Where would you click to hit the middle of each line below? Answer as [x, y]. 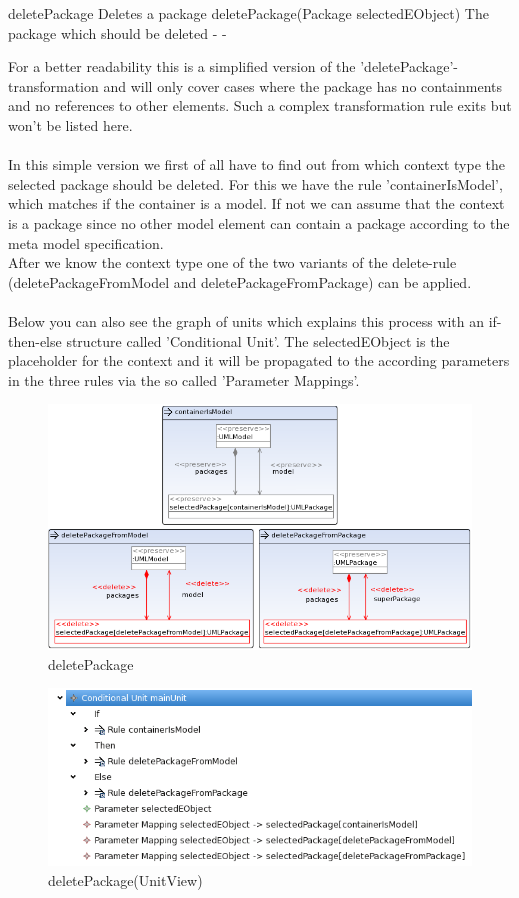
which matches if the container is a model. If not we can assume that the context [256, 203]
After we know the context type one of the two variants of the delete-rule [232, 262]
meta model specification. [86, 242]
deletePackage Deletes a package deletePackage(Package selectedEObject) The [248, 13]
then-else [35, 340]
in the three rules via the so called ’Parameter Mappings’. [184, 379]
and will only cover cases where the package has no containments [303, 85]
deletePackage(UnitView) [125, 879]
